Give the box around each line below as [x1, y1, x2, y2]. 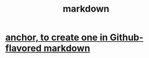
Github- [110, 32, 144, 43]
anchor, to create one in [5, 32, 108, 43]
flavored [5, 43, 42, 54]
